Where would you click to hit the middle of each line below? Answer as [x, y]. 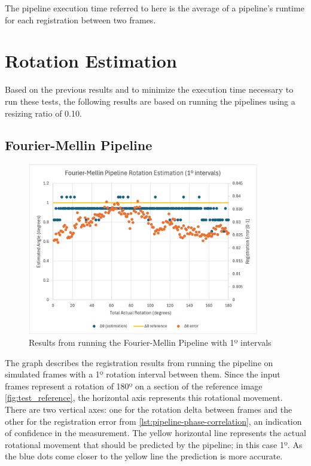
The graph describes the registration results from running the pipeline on [139, 362]
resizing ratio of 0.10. [43, 113]
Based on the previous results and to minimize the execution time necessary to [149, 89]
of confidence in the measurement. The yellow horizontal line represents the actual [155, 433]
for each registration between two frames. [80, 19]
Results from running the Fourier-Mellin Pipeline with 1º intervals [150, 342]
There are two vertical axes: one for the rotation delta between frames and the [149, 409]
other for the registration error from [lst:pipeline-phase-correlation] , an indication [153, 421]
